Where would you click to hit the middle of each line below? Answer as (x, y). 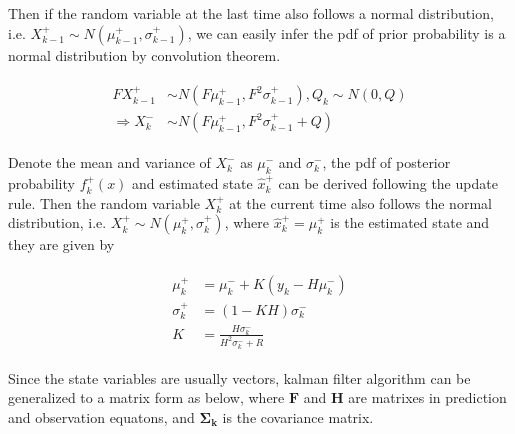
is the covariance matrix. (298, 416)
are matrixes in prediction (427, 397)
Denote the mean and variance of (109, 162)
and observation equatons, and (101, 416)
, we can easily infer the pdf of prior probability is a (346, 32)
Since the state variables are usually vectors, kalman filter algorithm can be (239, 377)
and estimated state (192, 183)
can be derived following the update (388, 183)
